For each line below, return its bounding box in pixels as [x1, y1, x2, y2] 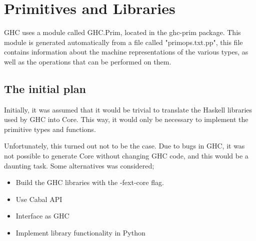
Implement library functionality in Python [15, 227, 145, 238]
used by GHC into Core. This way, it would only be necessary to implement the [4, 114, 248, 124]
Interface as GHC [15, 210, 69, 221]
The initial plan [4, 80, 86, 96]
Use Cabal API [15, 193, 62, 204]
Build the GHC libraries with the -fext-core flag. [15, 177, 164, 187]
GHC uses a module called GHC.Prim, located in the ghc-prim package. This [4, 27, 241, 37]
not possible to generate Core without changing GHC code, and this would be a [4, 150, 248, 161]
